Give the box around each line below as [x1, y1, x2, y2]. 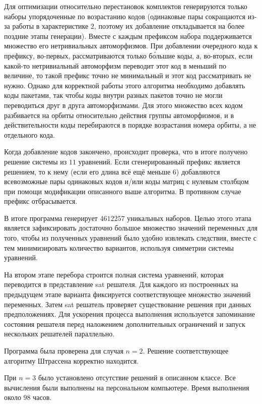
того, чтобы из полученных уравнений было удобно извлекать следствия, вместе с [4, 233, 256, 243]
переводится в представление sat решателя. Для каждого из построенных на [4, 279, 238, 290]
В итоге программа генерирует [4, 212, 98, 223]
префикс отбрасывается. [4, 196, 78, 206]
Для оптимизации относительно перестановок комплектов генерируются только [4, 1, 247, 11]
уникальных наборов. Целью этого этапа [127, 212, 251, 223]
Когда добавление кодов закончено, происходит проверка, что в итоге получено [4, 146, 248, 157]
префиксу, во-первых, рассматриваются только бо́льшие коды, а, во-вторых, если [4, 50, 252, 61]
